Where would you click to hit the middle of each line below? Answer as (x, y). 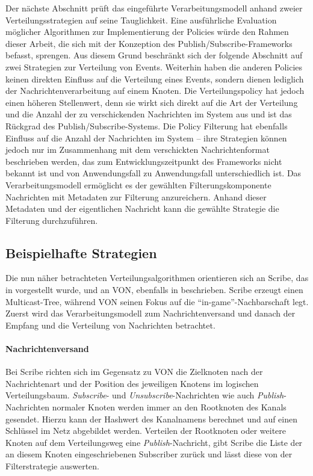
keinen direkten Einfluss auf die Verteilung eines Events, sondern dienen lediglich (155, 79)
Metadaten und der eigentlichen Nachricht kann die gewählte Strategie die (142, 209)
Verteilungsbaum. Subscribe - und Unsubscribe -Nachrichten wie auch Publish (145, 395)
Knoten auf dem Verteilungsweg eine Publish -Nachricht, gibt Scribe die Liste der (154, 442)
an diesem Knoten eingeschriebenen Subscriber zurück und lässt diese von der (149, 454)
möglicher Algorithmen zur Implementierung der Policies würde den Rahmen (147, 32)
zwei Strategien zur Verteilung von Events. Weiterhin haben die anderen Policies (154, 66)
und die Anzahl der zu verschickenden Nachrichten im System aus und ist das (149, 114)
